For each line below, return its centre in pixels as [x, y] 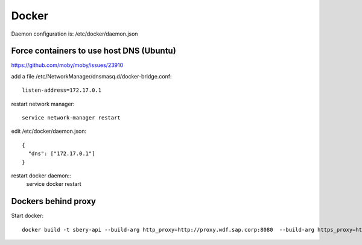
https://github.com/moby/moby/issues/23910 [67, 65]
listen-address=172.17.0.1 [62, 90]
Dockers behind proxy [54, 201]
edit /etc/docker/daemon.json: [49, 131]
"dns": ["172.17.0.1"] [62, 154]
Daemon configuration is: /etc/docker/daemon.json [75, 34]
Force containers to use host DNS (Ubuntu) [94, 51]
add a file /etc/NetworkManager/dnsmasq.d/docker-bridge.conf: [91, 76]
